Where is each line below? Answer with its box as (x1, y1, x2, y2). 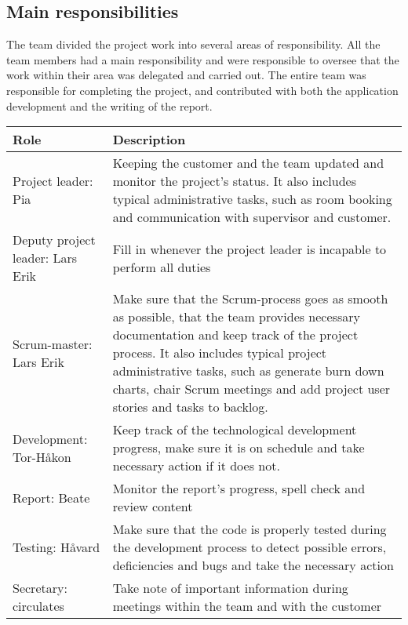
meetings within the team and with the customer (112, 597, 382, 616)
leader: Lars (13, 249, 78, 267)
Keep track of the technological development (112, 420, 357, 439)
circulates (13, 597, 64, 616)
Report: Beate (13, 488, 90, 507)
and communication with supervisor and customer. (112, 208, 392, 227)
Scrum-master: (13, 334, 93, 353)
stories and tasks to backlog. (112, 398, 268, 416)
